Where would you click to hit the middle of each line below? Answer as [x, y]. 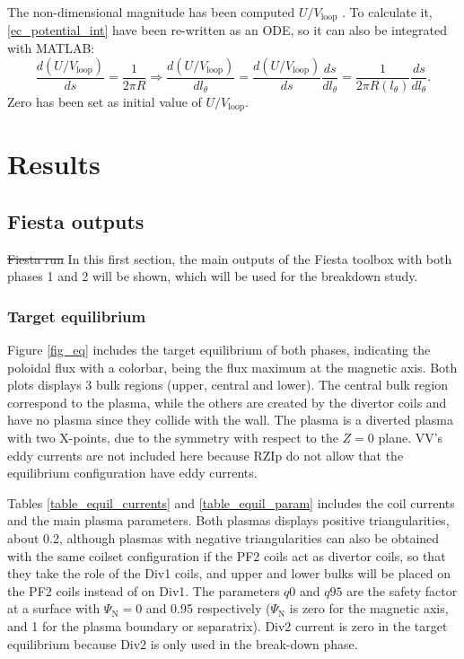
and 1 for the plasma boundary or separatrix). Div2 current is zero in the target [228, 626]
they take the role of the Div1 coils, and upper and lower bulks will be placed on [229, 573]
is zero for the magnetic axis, [369, 608]
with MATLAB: [51, 48]
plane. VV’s [411, 438]
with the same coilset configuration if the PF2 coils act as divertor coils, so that [227, 555]
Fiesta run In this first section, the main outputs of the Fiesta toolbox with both [230, 258]
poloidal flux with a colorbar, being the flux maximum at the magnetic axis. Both [232, 367]
